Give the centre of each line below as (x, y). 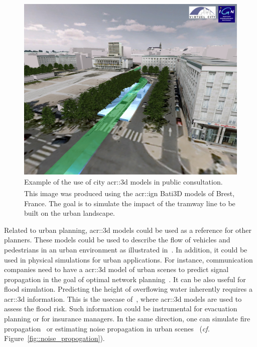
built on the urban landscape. (70, 213)
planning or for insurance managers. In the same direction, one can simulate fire (127, 319)
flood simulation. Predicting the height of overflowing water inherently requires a (128, 289)
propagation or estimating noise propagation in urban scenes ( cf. (107, 328)
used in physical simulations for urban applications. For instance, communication (128, 259)
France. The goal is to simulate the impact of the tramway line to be (130, 203)
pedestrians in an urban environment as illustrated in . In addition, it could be (126, 249)
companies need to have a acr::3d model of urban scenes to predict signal (116, 269)
